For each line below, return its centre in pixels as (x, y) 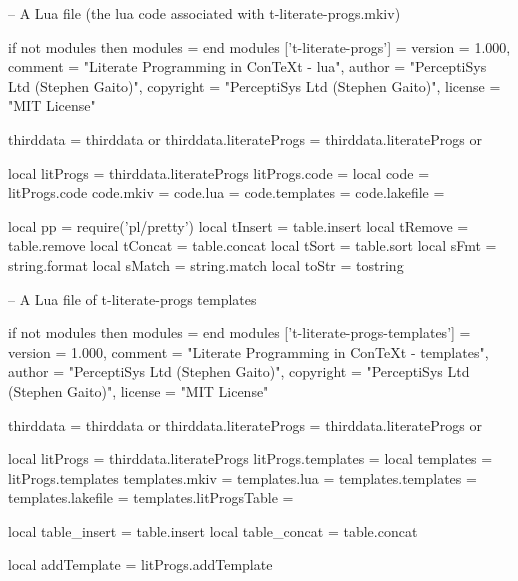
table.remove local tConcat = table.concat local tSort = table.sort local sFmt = (252, 245)
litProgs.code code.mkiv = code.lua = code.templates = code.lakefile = (226, 192)
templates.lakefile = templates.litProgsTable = (151, 497)
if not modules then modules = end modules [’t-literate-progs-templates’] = (239, 332)
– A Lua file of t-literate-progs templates (132, 298)
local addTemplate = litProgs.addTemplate (140, 564)
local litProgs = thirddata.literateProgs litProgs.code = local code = (219, 172)
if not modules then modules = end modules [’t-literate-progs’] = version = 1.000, (259, 46)
